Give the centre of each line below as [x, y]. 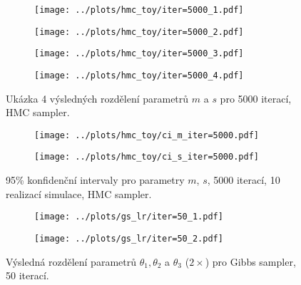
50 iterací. [27, 275]
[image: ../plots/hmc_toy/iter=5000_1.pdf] [139, 10]
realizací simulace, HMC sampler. [79, 193]
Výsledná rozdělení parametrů [71, 261]
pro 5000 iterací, [256, 98]
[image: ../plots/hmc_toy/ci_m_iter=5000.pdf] [147, 135]
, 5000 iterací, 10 [244, 180]
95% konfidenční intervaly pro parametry [95, 180]
